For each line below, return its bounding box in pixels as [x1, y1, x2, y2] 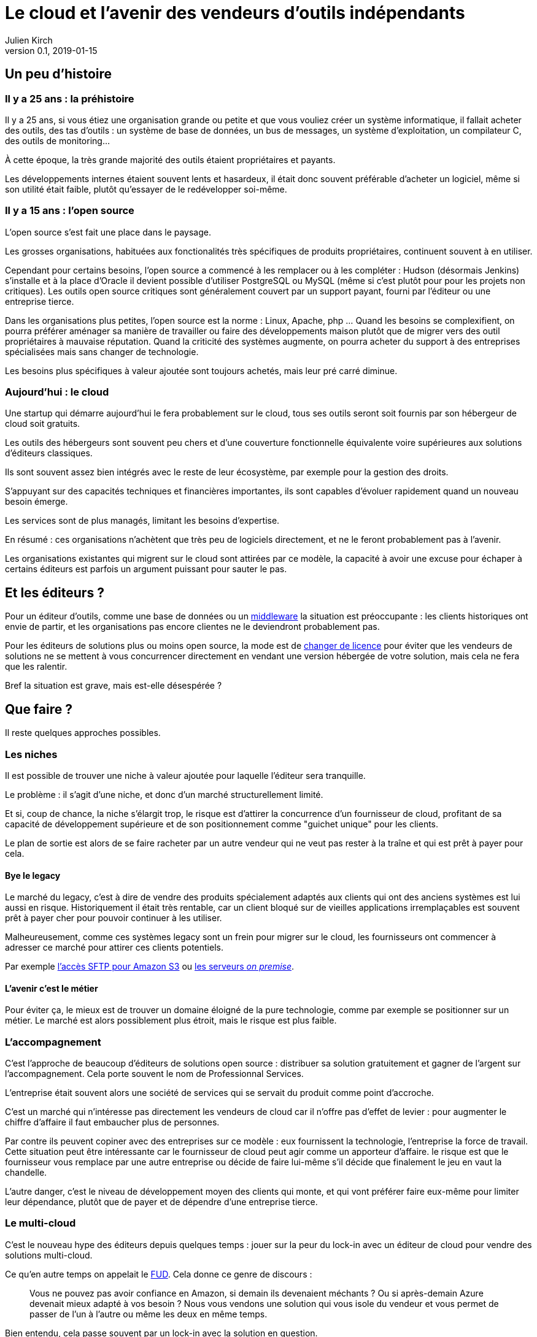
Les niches [5, 748, 58, 760]
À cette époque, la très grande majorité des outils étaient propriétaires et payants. [5, 154, 336, 165]
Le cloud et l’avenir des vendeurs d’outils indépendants [5, 2, 465, 23]
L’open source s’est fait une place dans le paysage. [5, 226, 212, 237]
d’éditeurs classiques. [5, 448, 93, 459]
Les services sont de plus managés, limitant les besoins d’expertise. [5, 515, 280, 526]
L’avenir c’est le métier [5, 983, 98, 994]
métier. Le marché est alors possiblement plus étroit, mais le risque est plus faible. [5, 1015, 337, 1026]
